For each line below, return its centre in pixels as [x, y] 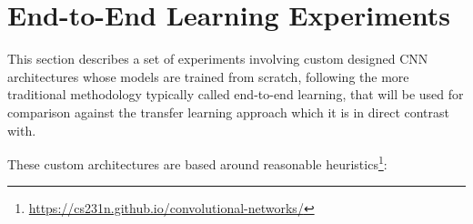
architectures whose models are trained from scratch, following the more [208, 76]
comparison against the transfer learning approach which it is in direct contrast [229, 112]
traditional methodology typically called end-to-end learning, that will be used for [236, 94]
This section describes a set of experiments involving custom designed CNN [218, 59]
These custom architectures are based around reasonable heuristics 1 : [197, 163]
